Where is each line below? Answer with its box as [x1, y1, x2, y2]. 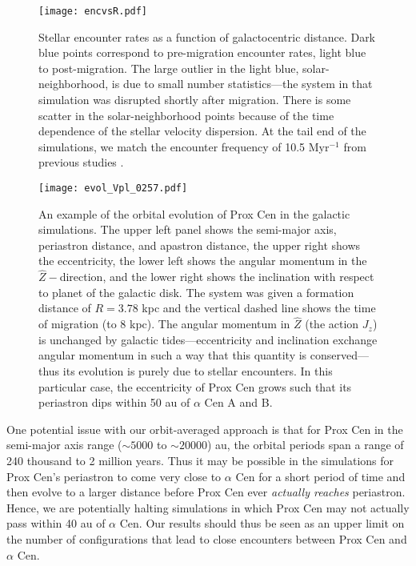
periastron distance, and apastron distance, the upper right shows [38, 236, 361, 253]
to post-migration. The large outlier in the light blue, [38, 59, 299, 76]
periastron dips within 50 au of [38, 394, 190, 411]
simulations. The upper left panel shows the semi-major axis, [38, 221, 337, 238]
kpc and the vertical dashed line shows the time [142, 299, 376, 316]
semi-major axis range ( [6, 436, 122, 453]
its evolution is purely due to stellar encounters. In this [62, 363, 333, 379]
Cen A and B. [204, 394, 273, 411]
